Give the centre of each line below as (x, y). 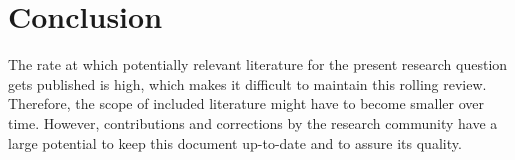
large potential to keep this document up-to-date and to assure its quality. (235, 142)
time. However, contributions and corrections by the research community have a (253, 122)
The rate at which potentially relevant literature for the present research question (258, 64)
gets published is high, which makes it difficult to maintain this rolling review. (247, 83)
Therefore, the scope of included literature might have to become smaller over (246, 103)
